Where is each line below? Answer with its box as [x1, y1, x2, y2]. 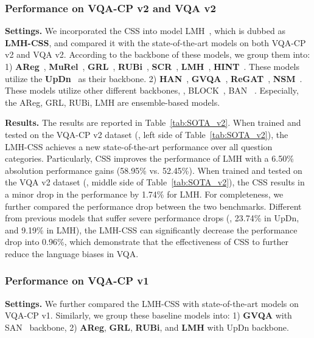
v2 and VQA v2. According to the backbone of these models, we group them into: [5, 48, 310, 61]
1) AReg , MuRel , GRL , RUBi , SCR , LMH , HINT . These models [5, 60, 300, 72]
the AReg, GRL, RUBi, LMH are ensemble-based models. [5, 95, 220, 108]
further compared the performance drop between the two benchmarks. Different [5, 199, 302, 212]
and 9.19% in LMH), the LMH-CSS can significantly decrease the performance [5, 223, 298, 236]
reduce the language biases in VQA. [5, 247, 139, 260]
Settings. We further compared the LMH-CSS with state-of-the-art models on [5, 297, 299, 309]
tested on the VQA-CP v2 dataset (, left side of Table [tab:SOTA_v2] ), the [5, 128, 288, 140]
